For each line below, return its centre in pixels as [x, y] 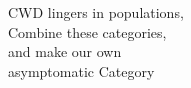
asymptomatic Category [81, 70]
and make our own [65, 51]
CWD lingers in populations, [96, 12]
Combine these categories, [87, 31]
